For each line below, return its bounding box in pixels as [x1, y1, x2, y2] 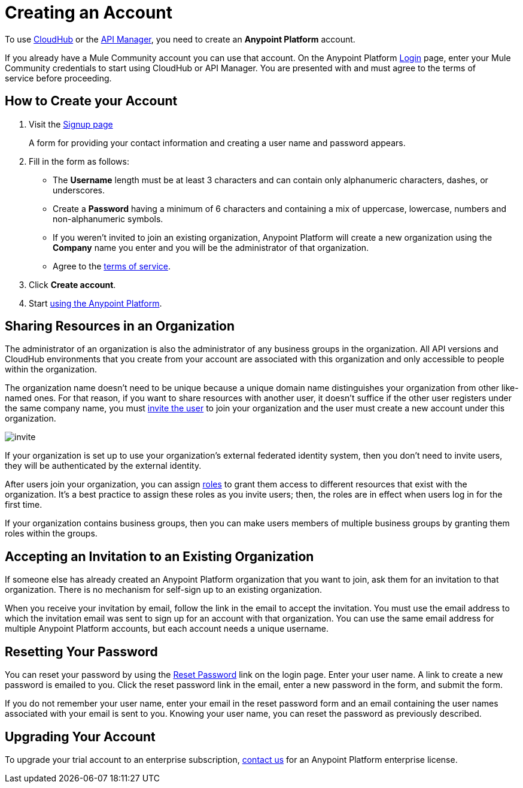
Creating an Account [5, 2, 173, 23]
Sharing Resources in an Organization [5, 319, 235, 334]
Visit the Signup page [29, 119, 113, 129]
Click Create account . [29, 279, 116, 290]
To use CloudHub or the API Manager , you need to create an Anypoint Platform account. [5, 34, 355, 44]
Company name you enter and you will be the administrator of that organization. [53, 242, 369, 253]
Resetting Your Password [5, 644, 158, 659]
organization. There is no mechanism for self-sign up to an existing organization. [5, 584, 323, 595]
